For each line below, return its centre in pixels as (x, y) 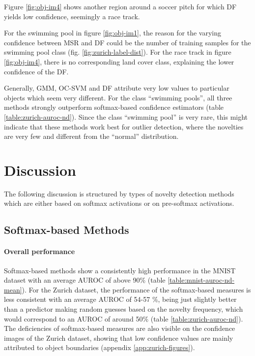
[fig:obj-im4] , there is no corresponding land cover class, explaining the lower (119, 61)
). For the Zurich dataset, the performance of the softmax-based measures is (136, 289)
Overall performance (40, 251)
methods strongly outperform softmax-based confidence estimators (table (114, 107)
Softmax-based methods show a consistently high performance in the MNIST (120, 270)
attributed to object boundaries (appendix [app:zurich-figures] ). (99, 347)
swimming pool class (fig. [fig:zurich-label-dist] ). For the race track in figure (118, 52)
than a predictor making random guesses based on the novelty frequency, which (124, 308)
